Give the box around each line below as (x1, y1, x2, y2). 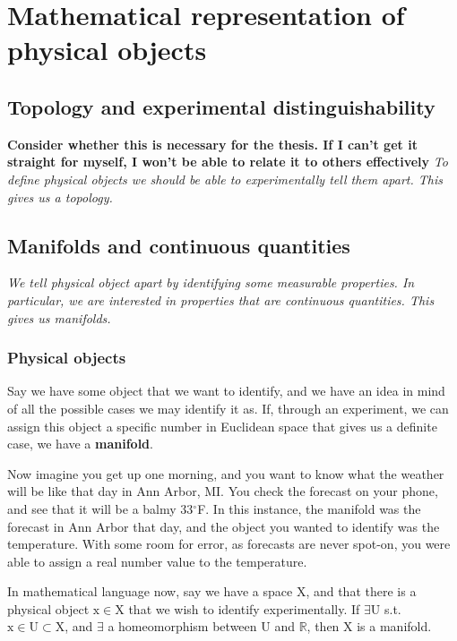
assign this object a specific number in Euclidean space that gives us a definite (7, 416, 437, 435)
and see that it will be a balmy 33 (7, 499, 194, 517)
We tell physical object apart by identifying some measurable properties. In (7, 273, 415, 292)
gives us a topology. (7, 187, 113, 206)
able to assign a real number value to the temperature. (7, 551, 307, 570)
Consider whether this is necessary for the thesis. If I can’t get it (7, 134, 418, 153)
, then (306, 617, 340, 636)
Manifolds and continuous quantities (7, 231, 350, 259)
